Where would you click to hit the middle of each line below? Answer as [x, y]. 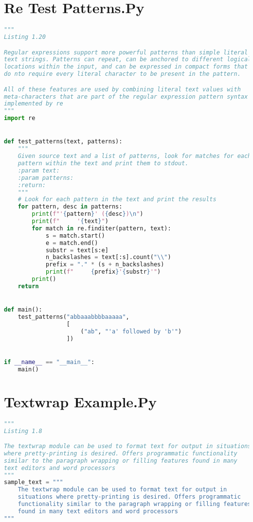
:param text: [39, 170]
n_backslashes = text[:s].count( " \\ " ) [108, 257]
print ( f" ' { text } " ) [70, 221]
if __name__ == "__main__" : [49, 362]
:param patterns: [46, 178]
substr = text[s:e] [77, 250]
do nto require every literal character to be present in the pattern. [122, 74]
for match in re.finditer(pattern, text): [101, 228]
